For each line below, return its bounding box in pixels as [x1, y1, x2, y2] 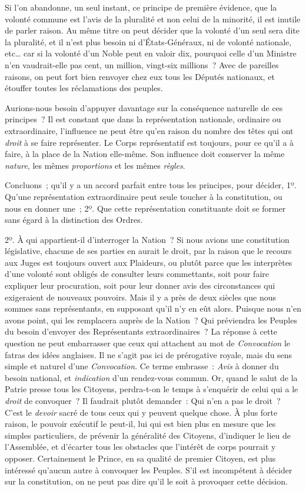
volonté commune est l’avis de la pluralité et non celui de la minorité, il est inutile [5, 12, 301, 25]
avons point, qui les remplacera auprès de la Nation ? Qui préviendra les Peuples [5, 313, 297, 326]
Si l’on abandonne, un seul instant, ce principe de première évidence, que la [5, 1, 277, 13]
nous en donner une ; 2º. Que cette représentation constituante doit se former [5, 202, 286, 214]
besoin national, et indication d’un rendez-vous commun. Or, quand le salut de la [5, 371, 298, 383]
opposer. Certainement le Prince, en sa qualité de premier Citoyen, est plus [5, 452, 276, 464]
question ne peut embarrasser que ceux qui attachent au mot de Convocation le [5, 337, 290, 349]
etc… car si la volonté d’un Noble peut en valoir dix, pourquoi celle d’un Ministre [5, 47, 297, 59]
